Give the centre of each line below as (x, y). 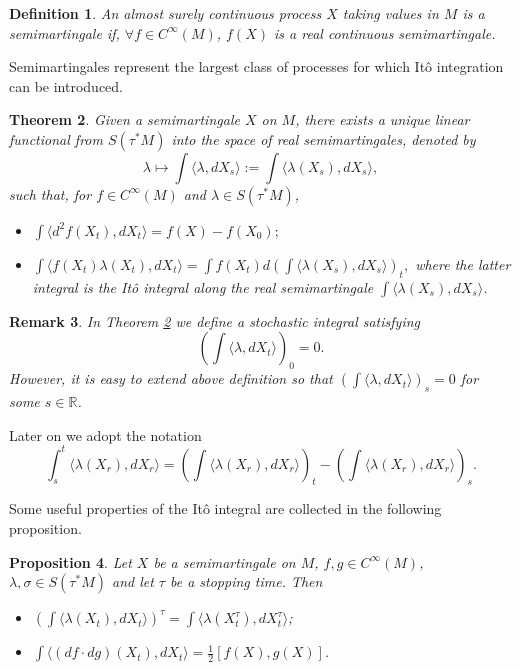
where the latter (463, 263)
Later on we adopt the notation (105, 434)
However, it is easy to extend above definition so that (171, 378)
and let (132, 581)
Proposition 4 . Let (70, 561)
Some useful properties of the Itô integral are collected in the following (225, 508)
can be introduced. (66, 85)
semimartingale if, (64, 32)
